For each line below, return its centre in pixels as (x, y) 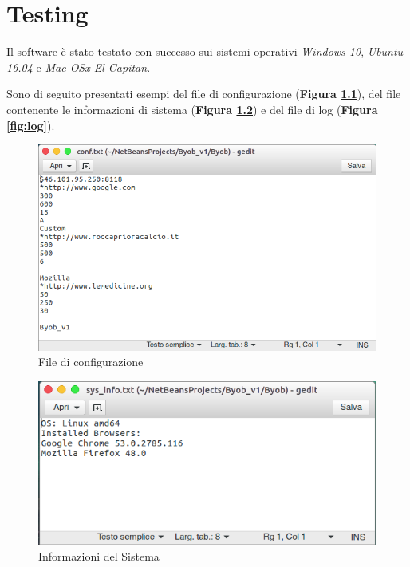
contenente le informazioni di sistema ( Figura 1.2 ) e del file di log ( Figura (192, 109)
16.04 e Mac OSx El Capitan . (79, 67)
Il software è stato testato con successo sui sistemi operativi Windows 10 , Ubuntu (205, 51)
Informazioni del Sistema (99, 556)
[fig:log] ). (31, 125)
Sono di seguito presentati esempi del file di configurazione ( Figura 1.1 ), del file (204, 94)
